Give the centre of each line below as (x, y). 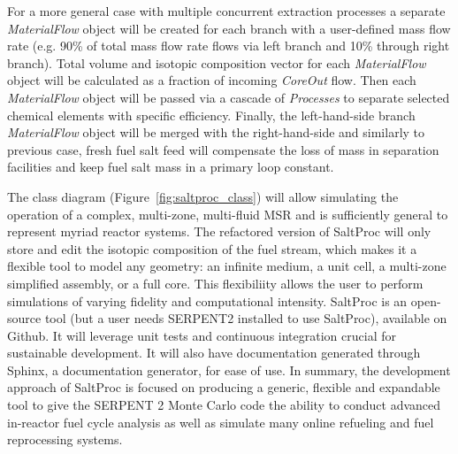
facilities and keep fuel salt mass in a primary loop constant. (171, 167)
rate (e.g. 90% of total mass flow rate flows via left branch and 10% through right (229, 46)
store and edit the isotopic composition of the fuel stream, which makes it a (212, 248)
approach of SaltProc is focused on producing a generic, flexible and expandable (224, 387)
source (24, 318)
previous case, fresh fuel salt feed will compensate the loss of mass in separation (223, 149)
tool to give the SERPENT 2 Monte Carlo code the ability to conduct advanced (224, 405)
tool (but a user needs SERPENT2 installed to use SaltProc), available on (246, 318)
